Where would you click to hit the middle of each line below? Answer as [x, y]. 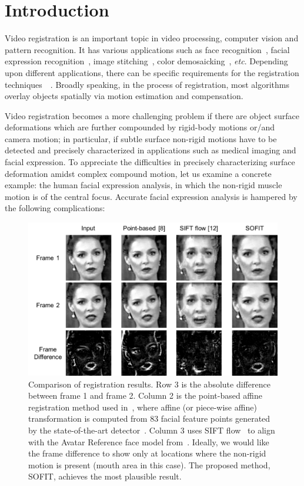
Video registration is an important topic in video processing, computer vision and [152, 38]
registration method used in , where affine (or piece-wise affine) [143, 407]
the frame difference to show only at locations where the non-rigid [147, 453]
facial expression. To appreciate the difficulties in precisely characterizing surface [150, 162]
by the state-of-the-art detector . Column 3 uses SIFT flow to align [152, 430]
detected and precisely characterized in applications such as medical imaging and [151, 150]
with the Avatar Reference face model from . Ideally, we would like [149, 441]
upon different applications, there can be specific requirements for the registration [152, 72]
